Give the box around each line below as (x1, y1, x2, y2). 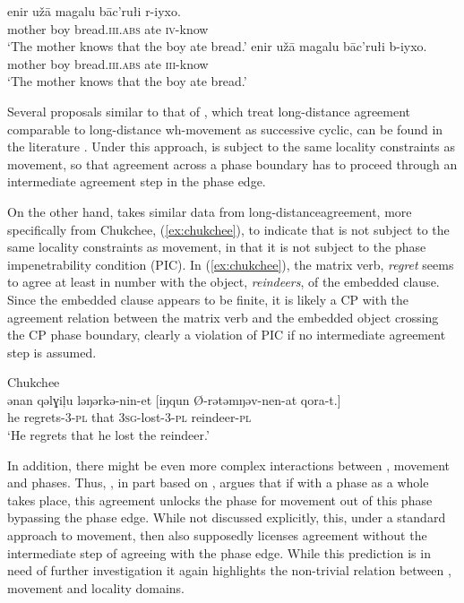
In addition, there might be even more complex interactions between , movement (7, 455, 451, 474)
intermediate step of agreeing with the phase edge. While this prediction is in (7, 543, 431, 562)
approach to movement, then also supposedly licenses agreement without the (7, 526, 427, 545)
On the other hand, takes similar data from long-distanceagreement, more (7, 202, 412, 220)
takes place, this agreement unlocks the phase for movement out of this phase (7, 490, 433, 509)
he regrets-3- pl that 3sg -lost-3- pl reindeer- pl (7, 408, 252, 426)
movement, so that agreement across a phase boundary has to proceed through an (7, 154, 458, 173)
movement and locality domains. (7, 578, 185, 597)
